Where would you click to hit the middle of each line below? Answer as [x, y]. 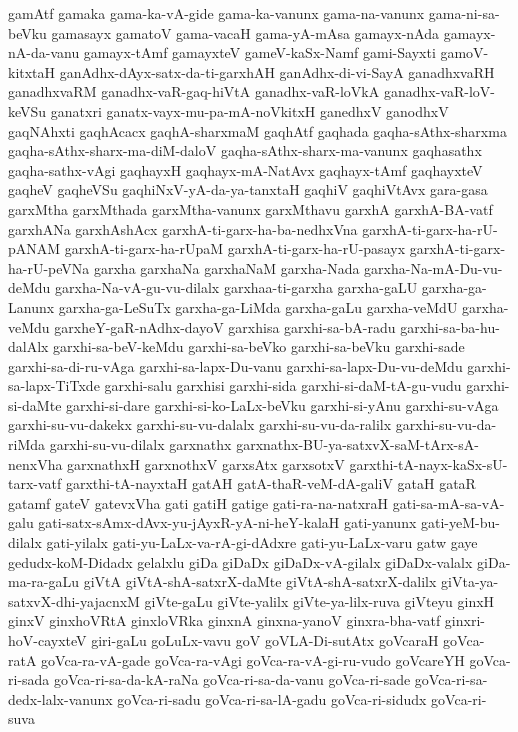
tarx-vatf [35, 483]
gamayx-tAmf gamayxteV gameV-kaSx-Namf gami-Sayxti [259, 52]
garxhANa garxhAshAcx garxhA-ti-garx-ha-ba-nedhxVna [183, 228]
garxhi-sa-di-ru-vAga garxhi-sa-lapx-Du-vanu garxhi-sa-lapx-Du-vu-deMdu [235, 365]
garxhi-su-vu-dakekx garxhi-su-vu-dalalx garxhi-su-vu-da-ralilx [200, 424]
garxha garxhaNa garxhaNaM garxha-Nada [226, 267]
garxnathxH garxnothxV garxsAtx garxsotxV [206, 463]
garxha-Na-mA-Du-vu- [433, 267]
